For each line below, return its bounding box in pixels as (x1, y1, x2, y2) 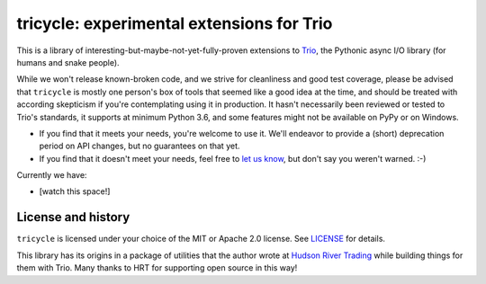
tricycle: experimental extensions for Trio (16, 13, 333, 33)
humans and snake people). (16, 57, 121, 67)
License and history (16, 209, 130, 225)
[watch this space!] (39, 186, 111, 197)
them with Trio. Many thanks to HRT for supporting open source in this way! (16, 262, 298, 273)
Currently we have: (16, 170, 87, 181)
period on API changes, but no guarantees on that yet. (39, 140, 240, 152)
